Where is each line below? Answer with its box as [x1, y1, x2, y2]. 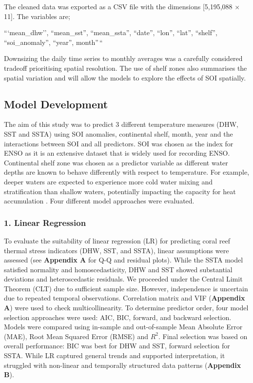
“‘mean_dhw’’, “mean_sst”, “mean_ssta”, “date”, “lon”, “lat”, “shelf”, [4, 27, 217, 38]
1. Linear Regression [4, 216, 86, 228]
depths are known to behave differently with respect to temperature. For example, [4, 167, 250, 177]
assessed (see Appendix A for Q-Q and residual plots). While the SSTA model [4, 255, 243, 265]
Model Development [4, 96, 108, 111]
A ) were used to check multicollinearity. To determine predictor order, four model [4, 302, 249, 313]
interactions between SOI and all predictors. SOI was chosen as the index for [4, 138, 234, 148]
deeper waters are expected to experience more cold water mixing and [4, 176, 213, 186]
